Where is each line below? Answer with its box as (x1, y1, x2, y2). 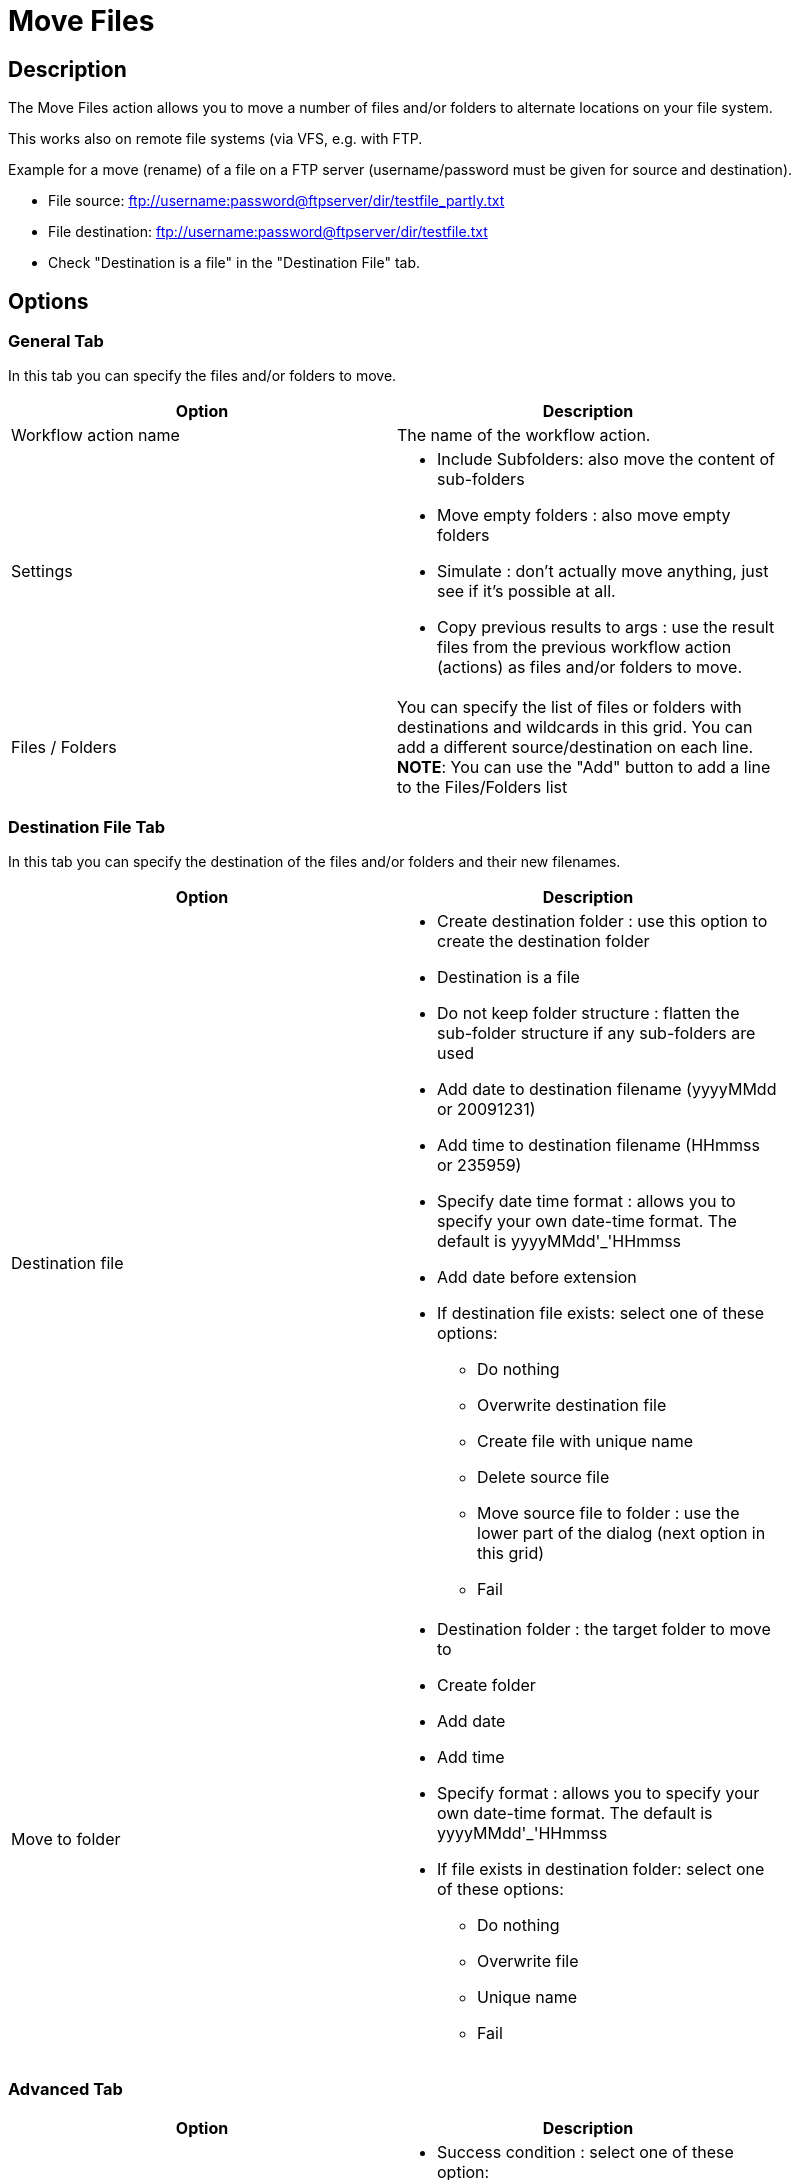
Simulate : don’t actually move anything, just (437, 561, 769, 582)
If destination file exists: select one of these (437, 1303, 765, 1324)
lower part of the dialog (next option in (477, 1523, 766, 1544)
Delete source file (477, 1467, 610, 1488)
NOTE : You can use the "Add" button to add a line (397, 757, 771, 778)
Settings (11, 561, 73, 582)
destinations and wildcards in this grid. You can (397, 717, 753, 738)
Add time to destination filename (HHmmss (437, 1135, 760, 1156)
